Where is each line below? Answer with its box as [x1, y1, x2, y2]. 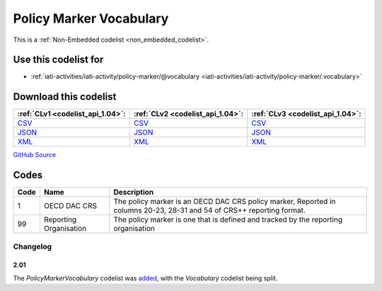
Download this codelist [13, 91, 117, 103]
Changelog [13, 241, 52, 251]
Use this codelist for [13, 54, 104, 66]
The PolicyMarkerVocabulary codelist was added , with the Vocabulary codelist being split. [13, 273, 278, 283]
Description [113, 188, 154, 198]
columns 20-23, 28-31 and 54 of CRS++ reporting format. [113, 205, 306, 215]
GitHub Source [13, 151, 57, 159]
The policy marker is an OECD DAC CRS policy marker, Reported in [113, 197, 336, 207]
